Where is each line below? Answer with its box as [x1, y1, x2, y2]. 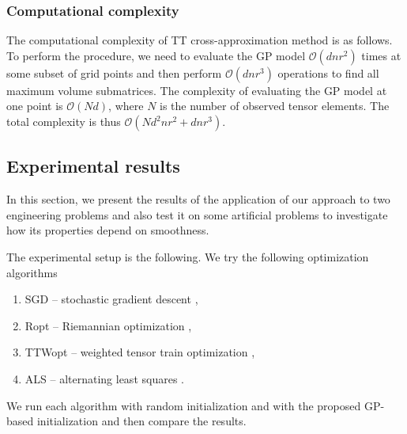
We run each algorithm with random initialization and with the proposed [6, 397, 361, 413]
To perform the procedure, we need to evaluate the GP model [6, 47, 306, 63]
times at [361, 47, 401, 63]
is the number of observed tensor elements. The [160, 97, 390, 114]
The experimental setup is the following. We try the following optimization [6, 248, 369, 265]
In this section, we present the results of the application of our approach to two [6, 191, 390, 207]
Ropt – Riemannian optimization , [24, 317, 192, 333]
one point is [6, 97, 63, 114]
